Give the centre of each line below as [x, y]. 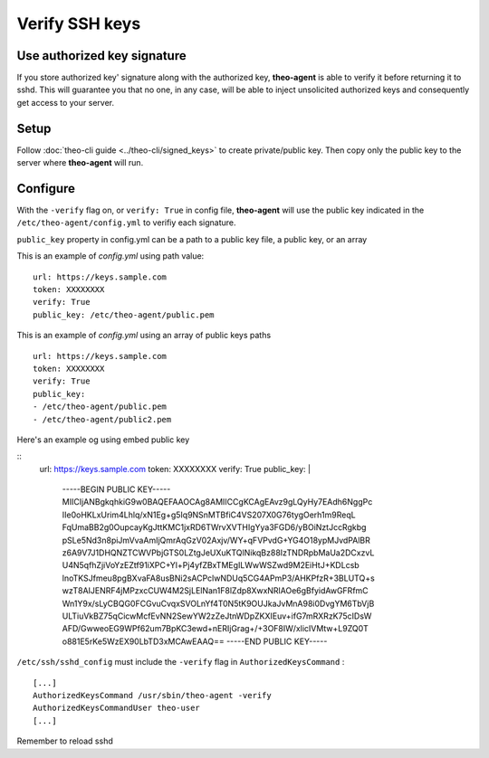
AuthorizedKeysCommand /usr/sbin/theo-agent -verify [152, 695]
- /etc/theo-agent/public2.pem [102, 419]
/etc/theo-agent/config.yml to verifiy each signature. [126, 223]
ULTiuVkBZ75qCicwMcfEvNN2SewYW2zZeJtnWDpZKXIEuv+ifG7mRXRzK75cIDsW [217, 616]
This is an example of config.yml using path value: [110, 256]
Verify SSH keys [79, 24]
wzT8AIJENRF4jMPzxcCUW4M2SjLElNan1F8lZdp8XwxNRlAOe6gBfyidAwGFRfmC [215, 591]
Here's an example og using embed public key [103, 440]
